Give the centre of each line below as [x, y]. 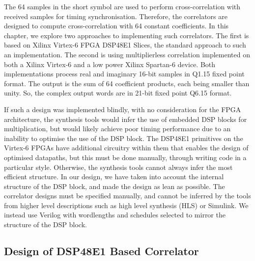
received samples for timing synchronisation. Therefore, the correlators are [116, 16]
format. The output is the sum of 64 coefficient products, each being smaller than [127, 83]
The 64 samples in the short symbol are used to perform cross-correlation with [122, 6]
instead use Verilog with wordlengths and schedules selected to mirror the [115, 215]
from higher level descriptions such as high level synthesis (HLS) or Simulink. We [126, 205]
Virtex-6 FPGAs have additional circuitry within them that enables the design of [126, 148]
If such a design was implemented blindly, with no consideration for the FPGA [123, 109]
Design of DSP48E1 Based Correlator [101, 251]
